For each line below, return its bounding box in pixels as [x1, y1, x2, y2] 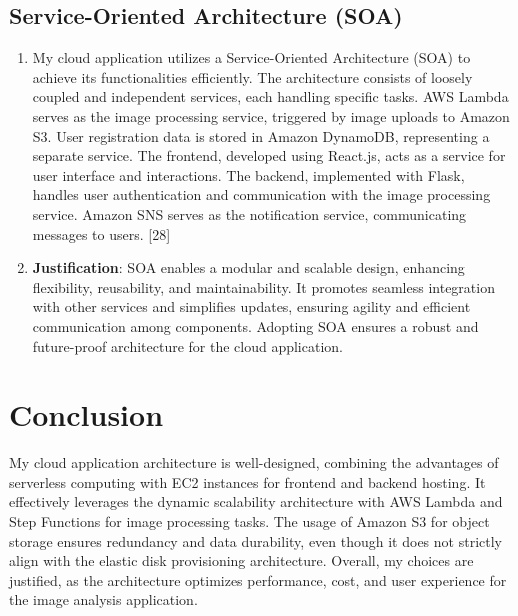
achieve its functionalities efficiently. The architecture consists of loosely [32, 66, 473, 87]
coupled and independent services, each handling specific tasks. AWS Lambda [32, 86, 509, 107]
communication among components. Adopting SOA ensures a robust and [32, 315, 479, 336]
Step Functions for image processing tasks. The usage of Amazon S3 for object [9, 511, 490, 532]
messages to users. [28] [32, 223, 171, 244]
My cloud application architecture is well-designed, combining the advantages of [9, 452, 499, 473]
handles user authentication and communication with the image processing [32, 184, 491, 205]
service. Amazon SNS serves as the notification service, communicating [32, 203, 467, 224]
